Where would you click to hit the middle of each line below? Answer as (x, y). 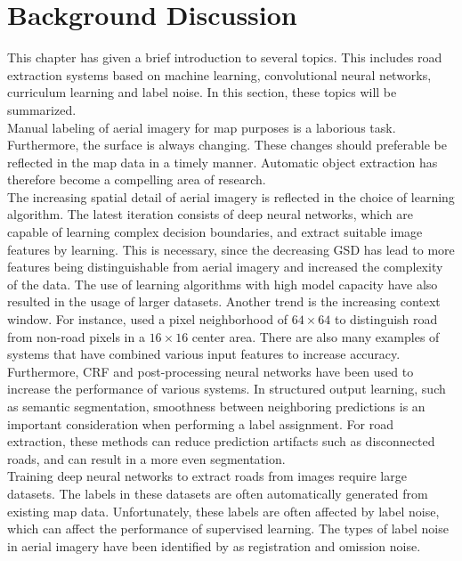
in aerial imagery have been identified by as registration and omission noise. (214, 545)
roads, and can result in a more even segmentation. (146, 458)
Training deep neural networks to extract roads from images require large (207, 476)
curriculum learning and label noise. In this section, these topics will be (202, 92)
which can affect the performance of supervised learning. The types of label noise (228, 528)
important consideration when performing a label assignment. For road (200, 423)
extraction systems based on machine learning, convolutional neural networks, (219, 74)
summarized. (42, 109)
